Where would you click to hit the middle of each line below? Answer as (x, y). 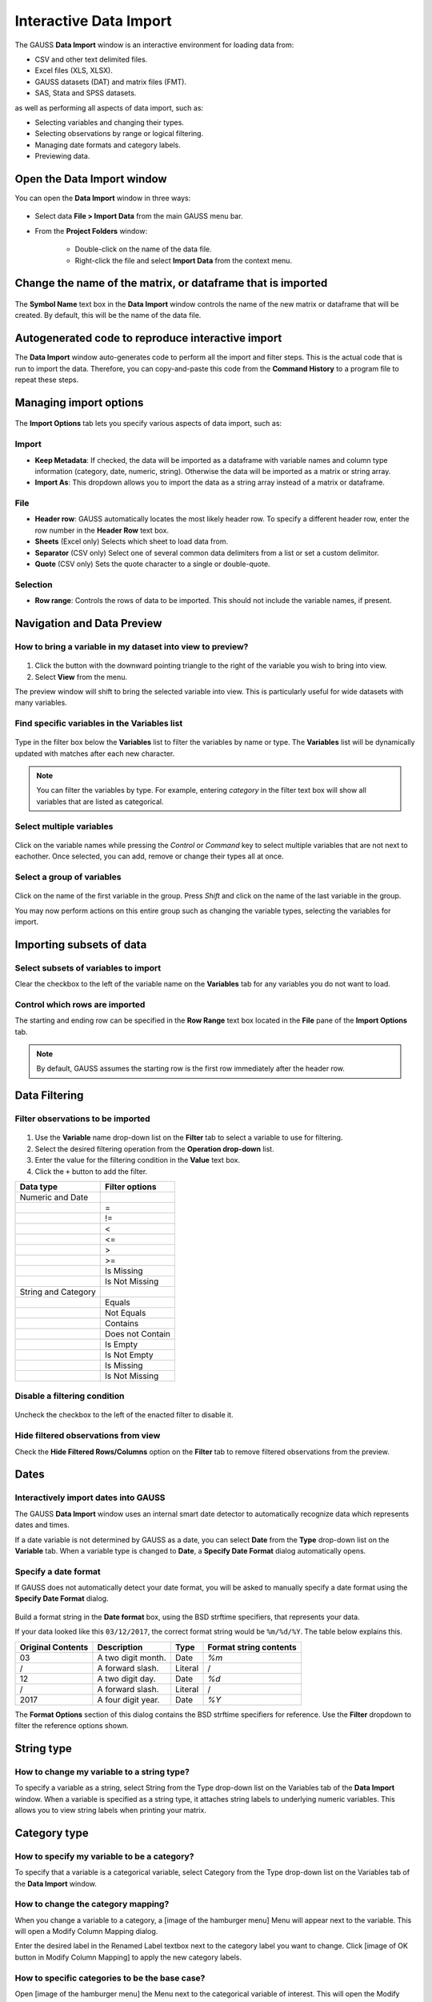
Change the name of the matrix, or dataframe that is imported (171, 283)
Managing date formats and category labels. (108, 145)
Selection (34, 585)
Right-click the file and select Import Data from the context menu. (183, 260)
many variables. (41, 703)
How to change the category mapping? (92, 1904)
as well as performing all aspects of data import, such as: (109, 107)
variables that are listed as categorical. (100, 802)
